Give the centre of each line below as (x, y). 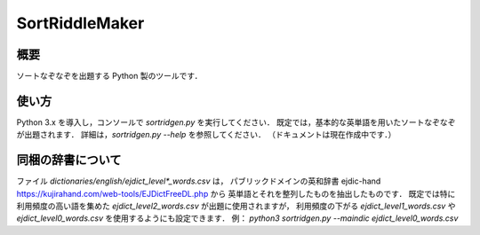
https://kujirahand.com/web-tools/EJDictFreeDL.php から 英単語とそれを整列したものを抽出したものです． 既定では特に (236, 193)
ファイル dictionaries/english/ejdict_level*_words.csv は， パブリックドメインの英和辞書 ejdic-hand (199, 181)
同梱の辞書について (69, 160)
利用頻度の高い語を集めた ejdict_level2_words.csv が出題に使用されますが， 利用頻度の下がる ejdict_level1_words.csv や (236, 206)
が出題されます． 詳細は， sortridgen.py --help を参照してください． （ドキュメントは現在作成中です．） (206, 135)
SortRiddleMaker (80, 23)
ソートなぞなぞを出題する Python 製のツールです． (109, 76)
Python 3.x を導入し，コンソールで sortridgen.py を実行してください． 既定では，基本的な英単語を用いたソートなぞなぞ (236, 122)
